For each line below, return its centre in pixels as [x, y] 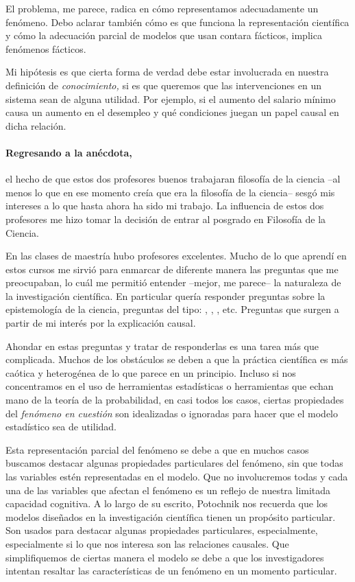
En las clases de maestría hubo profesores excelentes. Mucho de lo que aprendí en [176, 256]
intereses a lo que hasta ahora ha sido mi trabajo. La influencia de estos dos [165, 206]
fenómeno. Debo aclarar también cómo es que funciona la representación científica [177, 22]
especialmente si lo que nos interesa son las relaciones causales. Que [147, 543]
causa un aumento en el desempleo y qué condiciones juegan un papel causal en [172, 112]
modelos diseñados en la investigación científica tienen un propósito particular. [171, 516]
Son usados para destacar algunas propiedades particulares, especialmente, [162, 530]
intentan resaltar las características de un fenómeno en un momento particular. [171, 571]
